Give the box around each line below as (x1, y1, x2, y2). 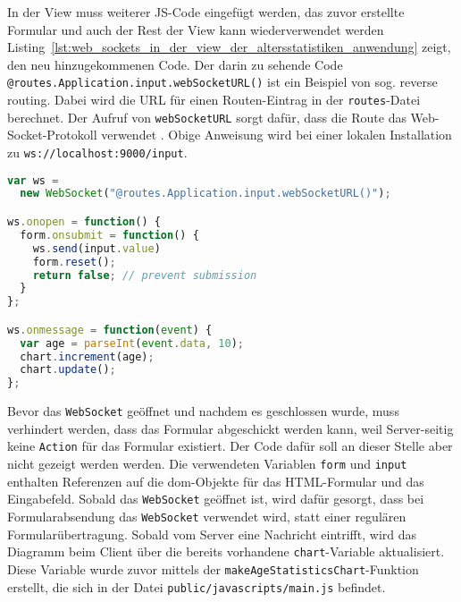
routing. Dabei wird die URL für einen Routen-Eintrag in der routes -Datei (7, 90, 421, 109)
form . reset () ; (32, 255, 116, 268)
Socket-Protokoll (7, 125, 97, 144)
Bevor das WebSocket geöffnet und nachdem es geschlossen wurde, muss (7, 402, 399, 420)
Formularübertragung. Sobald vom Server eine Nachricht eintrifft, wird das (7, 524, 417, 543)
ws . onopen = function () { (7, 216, 161, 228)
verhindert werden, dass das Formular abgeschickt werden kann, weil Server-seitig (7, 419, 454, 437)
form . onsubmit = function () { (20, 228, 199, 242)
